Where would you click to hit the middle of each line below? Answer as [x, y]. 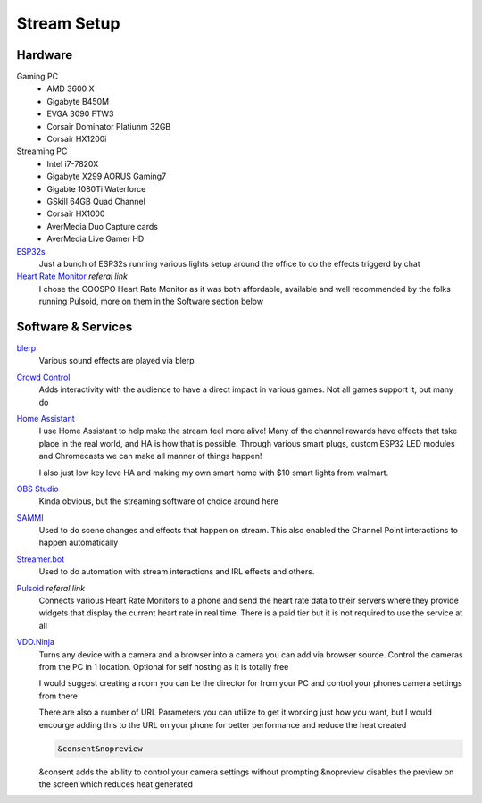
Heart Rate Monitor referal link [72, 276]
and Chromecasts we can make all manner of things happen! [150, 456]
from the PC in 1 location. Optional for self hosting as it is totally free [164, 666]
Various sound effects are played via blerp [117, 361]
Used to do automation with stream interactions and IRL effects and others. [177, 572]
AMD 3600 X [71, 88]
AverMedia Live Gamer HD [96, 239]
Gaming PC [37, 77]
